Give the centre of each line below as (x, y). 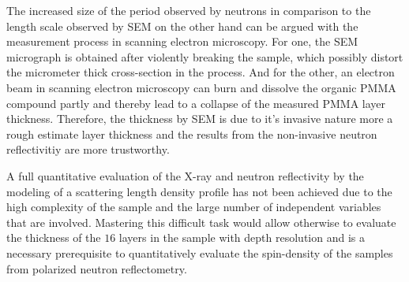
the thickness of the (54, 237)
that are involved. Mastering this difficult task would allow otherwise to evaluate (201, 222)
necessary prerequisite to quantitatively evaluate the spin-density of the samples (200, 252)
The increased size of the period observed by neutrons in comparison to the (189, 10)
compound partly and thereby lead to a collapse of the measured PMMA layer (196, 103)
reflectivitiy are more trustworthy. (88, 149)
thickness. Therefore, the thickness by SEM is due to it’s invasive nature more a (200, 119)
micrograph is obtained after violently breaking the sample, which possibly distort (205, 56)
